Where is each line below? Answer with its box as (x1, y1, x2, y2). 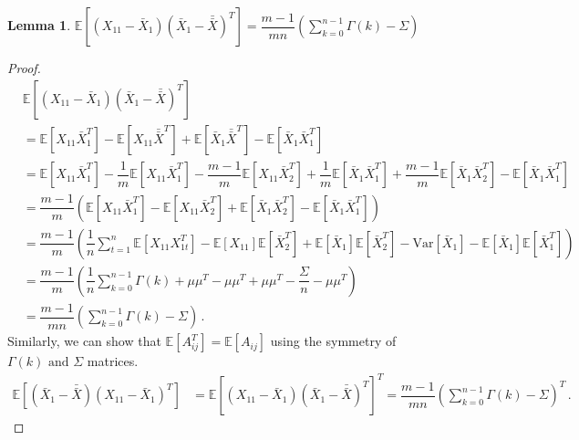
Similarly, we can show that (7, 331, 161, 351)
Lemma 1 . (7, 16, 71, 34)
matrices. (87, 351, 139, 371)
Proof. (7, 58, 41, 77)
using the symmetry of (270, 331, 397, 351)
